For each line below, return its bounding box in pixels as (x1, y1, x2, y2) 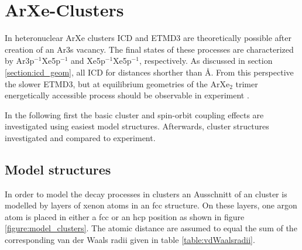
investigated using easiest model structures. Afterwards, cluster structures (5, 120, 269, 132)
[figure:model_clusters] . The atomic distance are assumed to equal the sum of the (5, 222, 297, 234)
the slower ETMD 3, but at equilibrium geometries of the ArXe (5, 77, 230, 90)
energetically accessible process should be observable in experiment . (5, 89, 249, 101)
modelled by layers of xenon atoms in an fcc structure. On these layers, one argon (5, 199, 297, 211)
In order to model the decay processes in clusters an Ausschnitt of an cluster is (5, 187, 287, 200)
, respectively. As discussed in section (139, 54, 273, 67)
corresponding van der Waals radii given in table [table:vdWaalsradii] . (5, 234, 255, 246)
